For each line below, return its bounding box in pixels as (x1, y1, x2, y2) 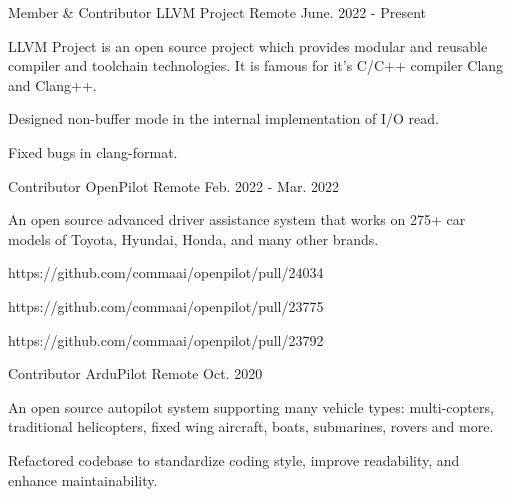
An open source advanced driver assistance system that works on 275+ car (8, 209, 466, 230)
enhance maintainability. (8, 469, 158, 490)
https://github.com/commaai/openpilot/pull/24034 (8, 262, 324, 283)
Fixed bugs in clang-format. (8, 141, 178, 162)
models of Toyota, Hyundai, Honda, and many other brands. (8, 228, 379, 249)
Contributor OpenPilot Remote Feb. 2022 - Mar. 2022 (8, 175, 339, 196)
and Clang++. (8, 74, 97, 95)
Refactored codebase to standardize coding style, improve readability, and (8, 449, 460, 470)
